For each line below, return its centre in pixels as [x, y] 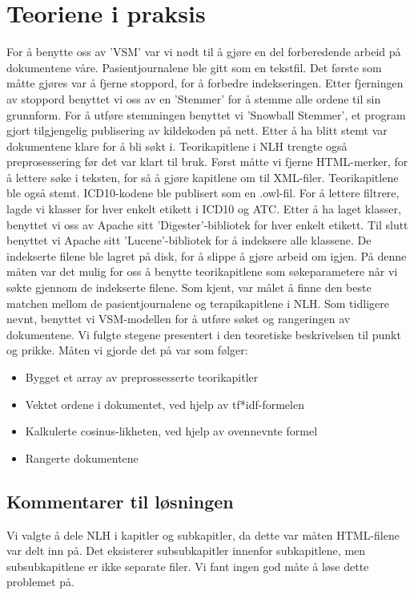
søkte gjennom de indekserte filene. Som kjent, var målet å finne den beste [189, 287]
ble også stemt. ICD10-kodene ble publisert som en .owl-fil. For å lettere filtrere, [203, 193]
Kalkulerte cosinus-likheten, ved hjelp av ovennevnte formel [171, 431]
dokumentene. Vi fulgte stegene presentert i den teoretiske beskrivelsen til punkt [204, 334]
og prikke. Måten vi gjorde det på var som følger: [127, 350]
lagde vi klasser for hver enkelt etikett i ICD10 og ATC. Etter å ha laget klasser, [204, 209]
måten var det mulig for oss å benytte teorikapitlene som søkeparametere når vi [202, 271]
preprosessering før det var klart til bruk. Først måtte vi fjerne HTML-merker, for [207, 162]
